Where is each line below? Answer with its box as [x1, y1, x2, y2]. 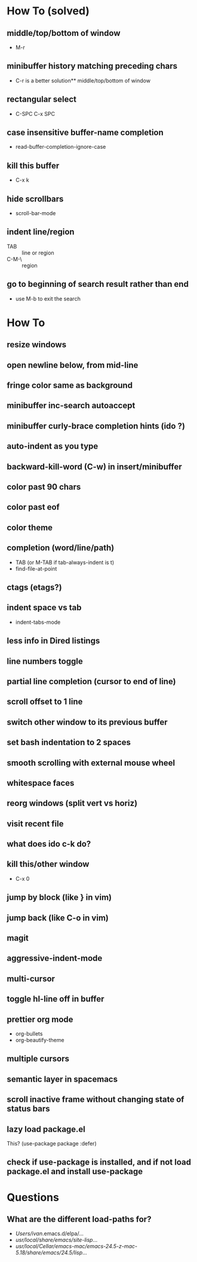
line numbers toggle [7, 656, 83, 666]
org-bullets [15, 1030, 43, 1037]
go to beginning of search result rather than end [7, 279, 189, 289]
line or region [21, 249, 54, 256]
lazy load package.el [7, 1124, 86, 1134]
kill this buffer [7, 160, 60, 171]
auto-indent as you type [7, 441, 98, 452]
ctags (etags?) [7, 582, 62, 592]
